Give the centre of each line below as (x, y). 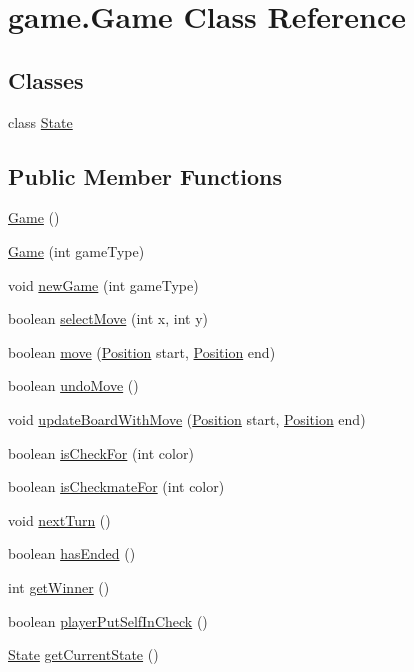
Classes (46, 79)
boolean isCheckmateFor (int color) (116, 486)
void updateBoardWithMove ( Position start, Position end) (187, 418)
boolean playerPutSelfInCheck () (108, 620)
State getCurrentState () (83, 654)
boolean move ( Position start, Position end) (142, 351)
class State (40, 121)
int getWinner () (59, 586)
